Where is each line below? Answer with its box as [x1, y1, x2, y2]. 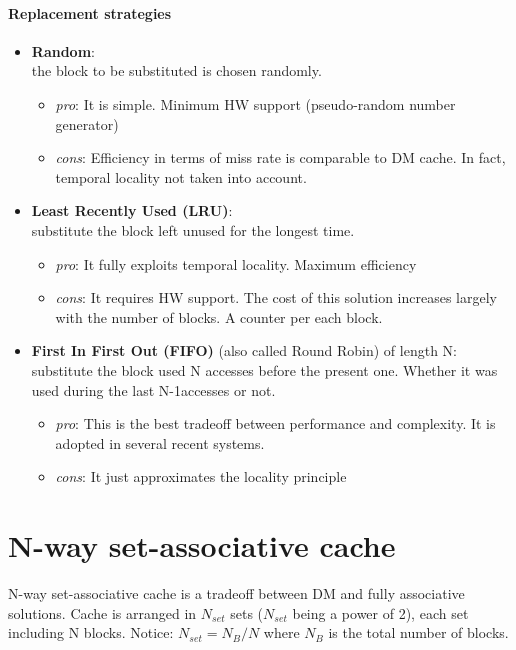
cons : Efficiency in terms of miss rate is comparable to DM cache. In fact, [55, 147, 506, 168]
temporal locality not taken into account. [55, 166, 307, 187]
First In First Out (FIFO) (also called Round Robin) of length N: [31, 340, 457, 361]
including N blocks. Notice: [8, 622, 174, 643]
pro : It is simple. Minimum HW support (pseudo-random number [55, 93, 456, 114]
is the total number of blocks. [328, 622, 509, 643]
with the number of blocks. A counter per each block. [55, 306, 383, 327]
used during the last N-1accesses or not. [31, 379, 276, 400]
